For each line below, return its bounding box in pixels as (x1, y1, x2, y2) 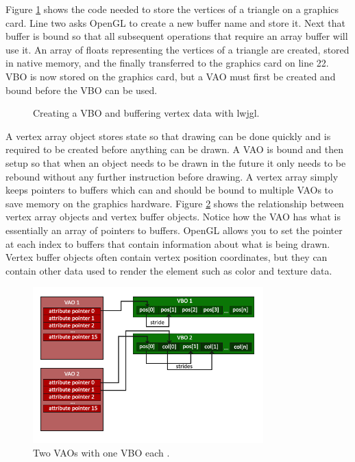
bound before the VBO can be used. (5, 82, 158, 97)
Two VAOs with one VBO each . (33, 445, 170, 459)
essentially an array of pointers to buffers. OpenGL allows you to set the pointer (5, 222, 343, 237)
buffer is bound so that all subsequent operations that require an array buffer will (5, 29, 348, 43)
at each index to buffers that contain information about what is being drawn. (5, 236, 330, 251)
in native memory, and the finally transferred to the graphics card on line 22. (5, 56, 329, 70)
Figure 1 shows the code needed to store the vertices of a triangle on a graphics (5, 2, 339, 16)
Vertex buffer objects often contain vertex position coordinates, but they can (5, 250, 328, 264)
